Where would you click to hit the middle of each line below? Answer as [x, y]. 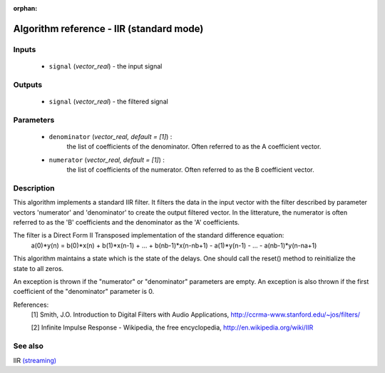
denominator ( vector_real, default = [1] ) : [111, 136]
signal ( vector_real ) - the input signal [106, 66]
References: [31, 305]
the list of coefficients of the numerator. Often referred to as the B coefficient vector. [190, 170]
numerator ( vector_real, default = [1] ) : [107, 160]
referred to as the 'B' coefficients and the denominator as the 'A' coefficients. [127, 222]
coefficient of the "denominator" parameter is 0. [84, 292]
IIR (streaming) [35, 360]
